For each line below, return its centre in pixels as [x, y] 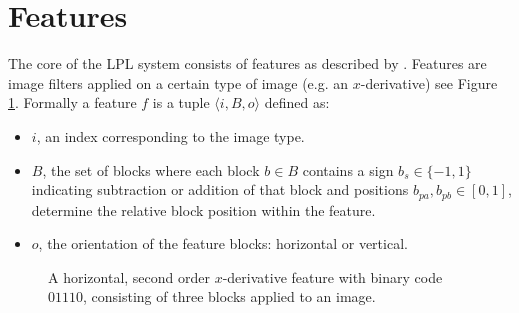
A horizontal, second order [129, 276]
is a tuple [181, 102]
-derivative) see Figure [429, 82]
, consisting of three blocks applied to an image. [229, 296]
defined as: [297, 102]
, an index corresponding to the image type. [170, 135]
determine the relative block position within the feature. [203, 209]
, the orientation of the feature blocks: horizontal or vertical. [223, 243]
